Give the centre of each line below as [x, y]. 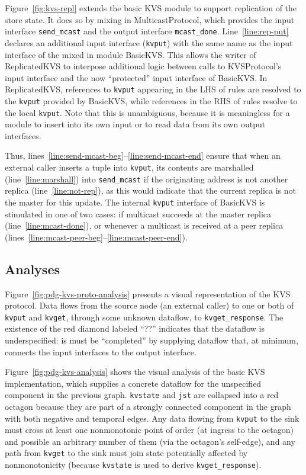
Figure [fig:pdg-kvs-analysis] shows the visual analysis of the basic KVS [135, 372]
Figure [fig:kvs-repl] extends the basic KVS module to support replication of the [151, 8]
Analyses [32, 269]
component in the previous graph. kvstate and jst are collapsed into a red [142, 395]
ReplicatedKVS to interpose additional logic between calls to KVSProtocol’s [143, 66]
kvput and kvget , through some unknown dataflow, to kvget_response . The [144, 317]
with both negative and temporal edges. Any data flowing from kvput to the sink [152, 418]
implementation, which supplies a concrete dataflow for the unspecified [133, 383]
